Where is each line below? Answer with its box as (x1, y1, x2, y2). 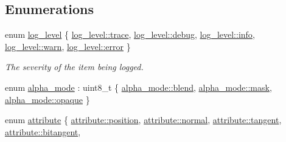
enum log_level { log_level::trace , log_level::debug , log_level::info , (5, 28, 255, 41)
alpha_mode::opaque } (5, 93, 90, 105)
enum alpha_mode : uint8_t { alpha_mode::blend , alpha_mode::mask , (5, 80, 272, 93)
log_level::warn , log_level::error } (5, 40, 131, 52)
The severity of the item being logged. (5, 60, 144, 73)
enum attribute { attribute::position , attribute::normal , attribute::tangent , (5, 113, 282, 126)
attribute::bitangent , (5, 125, 81, 138)
